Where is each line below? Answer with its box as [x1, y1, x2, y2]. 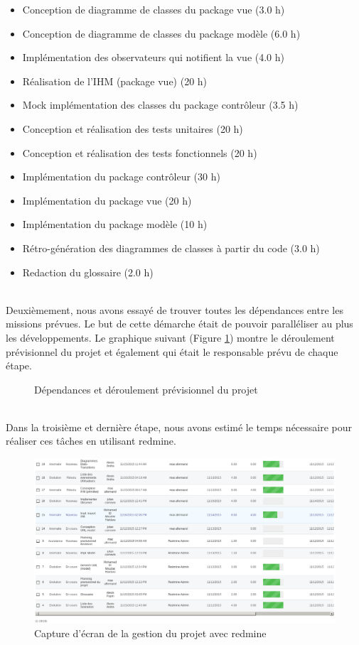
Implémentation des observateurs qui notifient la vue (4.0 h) [22, 50, 284, 65]
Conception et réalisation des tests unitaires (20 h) [22, 121, 243, 136]
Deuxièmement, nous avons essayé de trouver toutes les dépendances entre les [6, 302, 343, 317]
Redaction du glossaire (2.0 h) [22, 264, 154, 279]
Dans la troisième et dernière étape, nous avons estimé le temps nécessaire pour [6, 419, 353, 434]
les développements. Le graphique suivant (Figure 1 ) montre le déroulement [6, 330, 335, 345]
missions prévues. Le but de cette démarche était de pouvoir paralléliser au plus [6, 316, 353, 331]
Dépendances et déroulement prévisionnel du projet [34, 381, 258, 396]
